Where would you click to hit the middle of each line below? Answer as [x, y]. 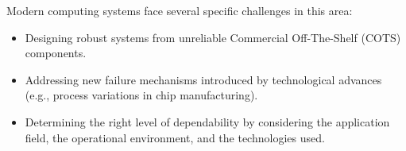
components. [56, 53]
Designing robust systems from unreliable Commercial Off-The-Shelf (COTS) [213, 37]
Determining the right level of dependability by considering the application [207, 121]
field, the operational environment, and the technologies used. [175, 137]
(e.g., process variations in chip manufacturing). [141, 95]
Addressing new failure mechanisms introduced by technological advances [203, 79]
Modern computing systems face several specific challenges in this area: [180, 10]
